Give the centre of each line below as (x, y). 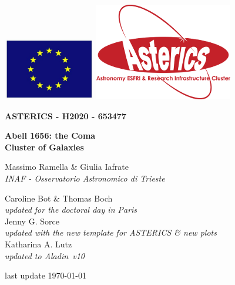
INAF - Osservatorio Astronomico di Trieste (85, 178)
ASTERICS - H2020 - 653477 (66, 115)
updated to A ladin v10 (45, 255)
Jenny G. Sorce (32, 221)
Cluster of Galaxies (44, 147)
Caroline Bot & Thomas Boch (59, 198)
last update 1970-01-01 (46, 275)
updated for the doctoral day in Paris (71, 209)
